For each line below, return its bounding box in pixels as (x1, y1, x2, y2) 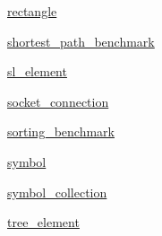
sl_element (7, 62, 67, 81)
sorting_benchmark (7, 122, 115, 141)
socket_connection (7, 92, 109, 110)
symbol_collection (7, 182, 107, 201)
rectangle (7, 2, 57, 20)
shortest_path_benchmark (7, 31, 155, 50)
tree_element (7, 213, 80, 232)
